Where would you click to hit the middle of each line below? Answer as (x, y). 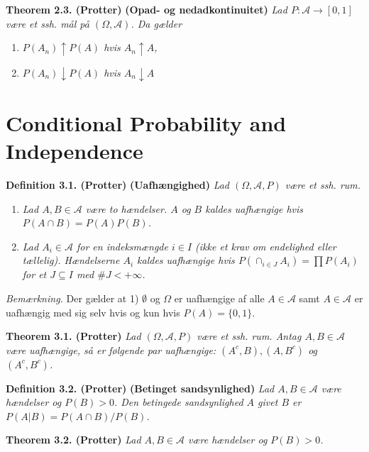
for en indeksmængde (122, 246)
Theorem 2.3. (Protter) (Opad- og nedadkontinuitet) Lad (147, 9)
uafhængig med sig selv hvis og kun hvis (93, 312)
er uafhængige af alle (219, 298)
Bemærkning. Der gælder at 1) (72, 298)
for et (34, 274)
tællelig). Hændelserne (71, 260)
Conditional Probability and (146, 122)
